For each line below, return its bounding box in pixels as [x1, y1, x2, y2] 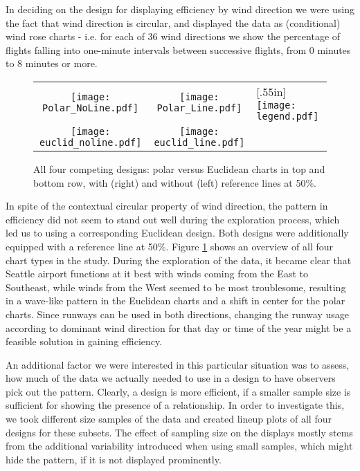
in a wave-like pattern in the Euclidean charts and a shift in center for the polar [6, 293, 345, 308]
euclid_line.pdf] [154, 136, 245, 148]
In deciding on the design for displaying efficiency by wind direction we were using [6, 2, 354, 16]
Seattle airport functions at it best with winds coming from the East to [6, 266, 308, 281]
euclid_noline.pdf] [39, 136, 142, 148]
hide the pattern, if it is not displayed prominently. [6, 452, 222, 466]
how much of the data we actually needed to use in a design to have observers [6, 371, 336, 385]
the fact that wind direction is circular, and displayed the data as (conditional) [6, 15, 341, 30]
